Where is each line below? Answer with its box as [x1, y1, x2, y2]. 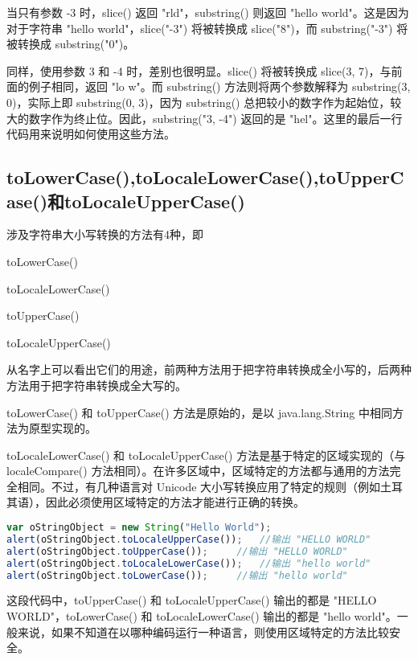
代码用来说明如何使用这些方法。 [6, 125, 175, 142]
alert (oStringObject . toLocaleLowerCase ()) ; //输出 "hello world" [6, 557, 371, 569]
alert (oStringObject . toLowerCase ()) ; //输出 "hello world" [6, 569, 348, 581]
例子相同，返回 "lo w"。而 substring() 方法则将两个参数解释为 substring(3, [28, 78, 411, 95]
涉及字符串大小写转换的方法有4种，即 [6, 226, 203, 243]
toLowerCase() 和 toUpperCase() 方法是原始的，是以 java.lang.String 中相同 [6, 404, 392, 420]
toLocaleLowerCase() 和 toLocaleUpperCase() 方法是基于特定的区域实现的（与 [6, 446, 406, 463]
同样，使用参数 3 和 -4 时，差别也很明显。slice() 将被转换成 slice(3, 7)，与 [6, 62, 391, 79]
